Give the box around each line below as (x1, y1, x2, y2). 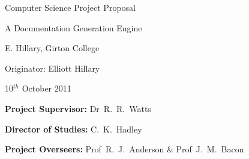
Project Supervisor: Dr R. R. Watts (5, 102, 151, 114)
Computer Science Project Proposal (5, 1, 136, 13)
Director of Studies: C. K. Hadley (5, 122, 142, 135)
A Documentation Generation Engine (5, 21, 142, 34)
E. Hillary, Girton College (5, 42, 100, 54)
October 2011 (22, 82, 71, 95)
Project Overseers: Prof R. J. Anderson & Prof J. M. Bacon (5, 143, 244, 155)
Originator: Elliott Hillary (5, 61, 100, 74)
